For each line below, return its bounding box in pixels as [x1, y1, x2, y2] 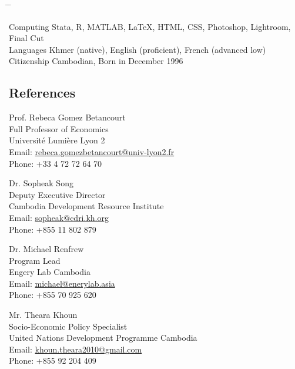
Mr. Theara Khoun [9, 308, 78, 321]
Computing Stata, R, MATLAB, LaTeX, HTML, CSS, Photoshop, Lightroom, [9, 20, 291, 32]
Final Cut [9, 32, 44, 44]
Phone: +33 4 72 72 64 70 [9, 157, 102, 169]
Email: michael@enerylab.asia [9, 277, 115, 289]
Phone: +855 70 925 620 [9, 289, 96, 301]
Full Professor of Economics [9, 122, 109, 135]
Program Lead [9, 254, 61, 266]
